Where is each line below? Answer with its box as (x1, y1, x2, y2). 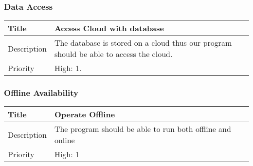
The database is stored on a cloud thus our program (54, 37, 232, 49)
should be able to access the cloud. (54, 48, 173, 60)
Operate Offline (54, 109, 115, 120)
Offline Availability (4, 87, 78, 99)
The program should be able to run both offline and (54, 123, 231, 135)
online (54, 134, 75, 146)
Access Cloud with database (54, 22, 164, 34)
